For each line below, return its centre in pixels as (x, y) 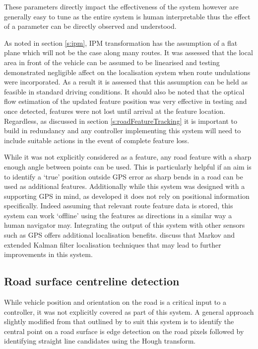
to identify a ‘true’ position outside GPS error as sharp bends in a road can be (124, 176)
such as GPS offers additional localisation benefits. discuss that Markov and (119, 235)
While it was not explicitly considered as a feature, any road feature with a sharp (128, 157)
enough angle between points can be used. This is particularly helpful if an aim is (128, 166)
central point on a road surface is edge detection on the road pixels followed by (124, 331)
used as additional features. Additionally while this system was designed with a (125, 186)
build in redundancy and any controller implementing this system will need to (123, 131)
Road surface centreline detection (92, 281)
